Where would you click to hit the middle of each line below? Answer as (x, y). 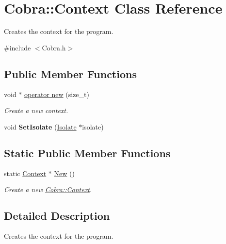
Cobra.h (54, 47)
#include (17, 47)
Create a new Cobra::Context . (48, 189)
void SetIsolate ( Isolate (40, 126)
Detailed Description (57, 216)
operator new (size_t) (57, 94)
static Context (25, 173)
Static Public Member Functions (87, 153)
